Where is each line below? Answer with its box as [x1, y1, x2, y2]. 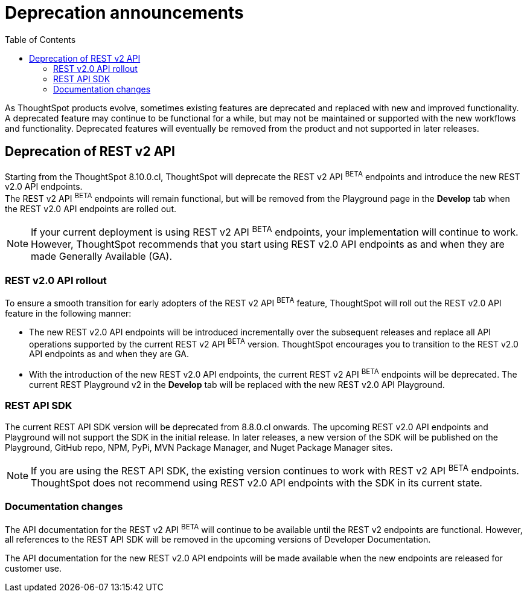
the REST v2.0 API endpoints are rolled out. [5, 203, 176, 214]
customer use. [5, 563, 62, 574]
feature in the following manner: [5, 308, 132, 318]
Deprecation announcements [5, 2, 244, 23]
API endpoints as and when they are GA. [29, 349, 190, 360]
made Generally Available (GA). [31, 250, 173, 263]
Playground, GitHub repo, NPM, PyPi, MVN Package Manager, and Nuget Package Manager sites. [5, 442, 393, 453]
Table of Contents [5, 34, 76, 45]
